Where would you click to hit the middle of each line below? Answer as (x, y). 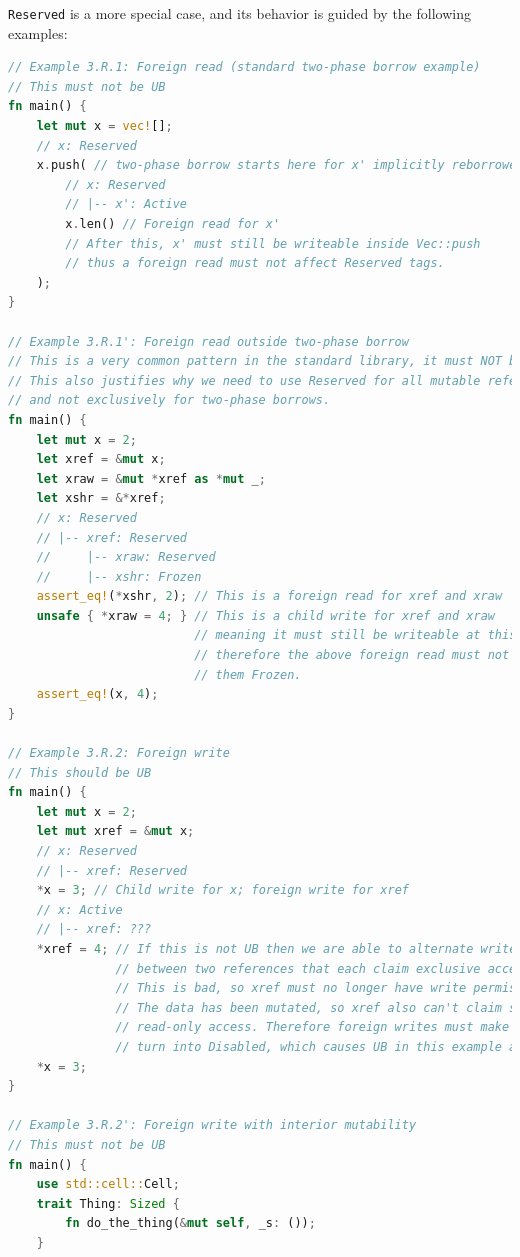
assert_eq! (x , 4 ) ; (97, 694)
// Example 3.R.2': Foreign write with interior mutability (212, 1125)
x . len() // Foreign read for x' (173, 224)
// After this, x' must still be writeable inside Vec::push (273, 243)
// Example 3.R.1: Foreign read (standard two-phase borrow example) (244, 67)
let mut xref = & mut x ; (115, 831)
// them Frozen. (248, 674)
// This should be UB (80, 772)
